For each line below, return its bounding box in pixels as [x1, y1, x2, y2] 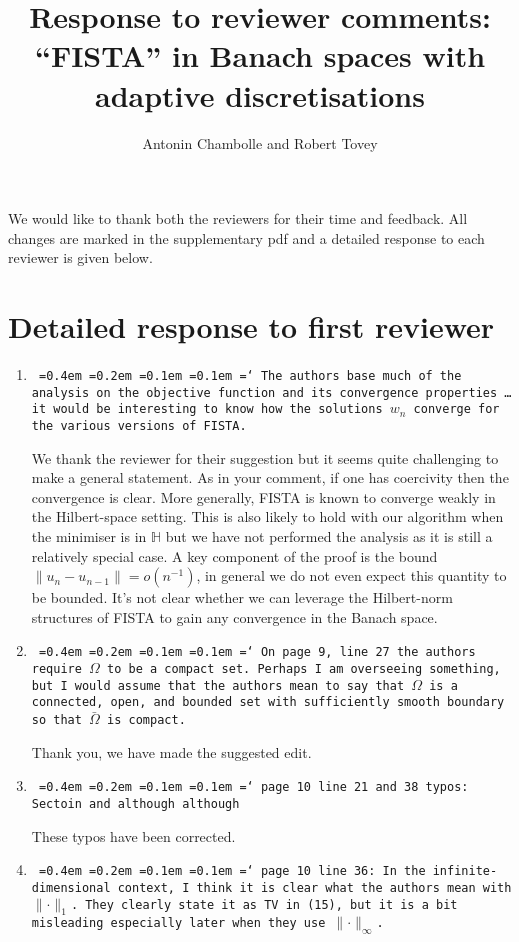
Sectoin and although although [31, 797, 240, 812]
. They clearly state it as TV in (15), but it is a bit [70, 897, 458, 912]
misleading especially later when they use [31, 916, 326, 931]
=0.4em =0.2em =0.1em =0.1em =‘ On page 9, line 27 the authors [38, 645, 476, 660]
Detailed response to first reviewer [8, 306, 495, 347]
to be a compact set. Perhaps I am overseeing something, [107, 662, 501, 677]
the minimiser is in [31, 526, 147, 546]
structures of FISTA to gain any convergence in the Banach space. [31, 606, 438, 627]
